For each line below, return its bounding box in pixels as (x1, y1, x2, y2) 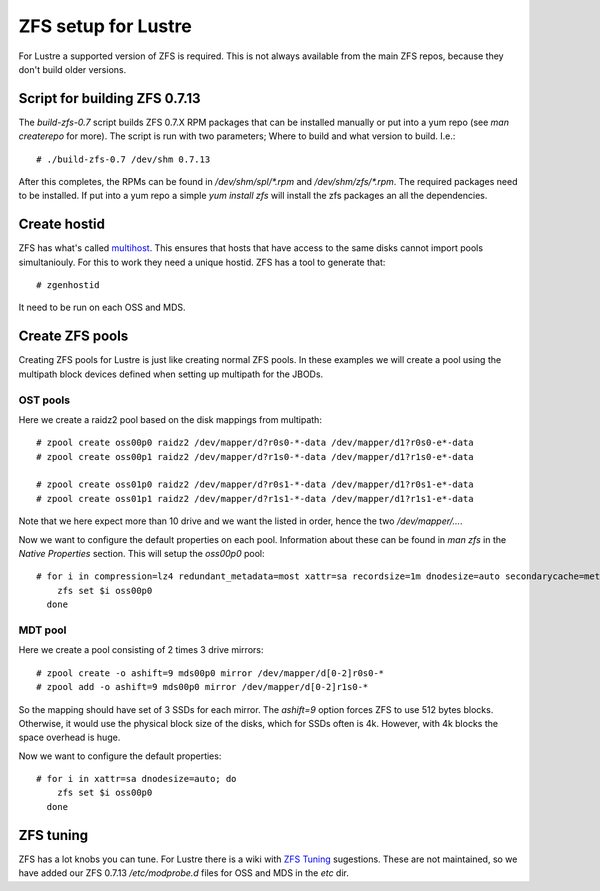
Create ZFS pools (18, 328, 129, 345)
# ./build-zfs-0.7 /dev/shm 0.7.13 (36, 153, 211, 165)
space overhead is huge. (18, 731, 121, 744)
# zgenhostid (36, 280, 100, 291)
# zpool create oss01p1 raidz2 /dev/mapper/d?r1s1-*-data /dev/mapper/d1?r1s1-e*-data (36, 493, 474, 504)
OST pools (18, 393, 70, 407)
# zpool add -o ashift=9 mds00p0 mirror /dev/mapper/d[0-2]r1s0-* (36, 681, 369, 693)
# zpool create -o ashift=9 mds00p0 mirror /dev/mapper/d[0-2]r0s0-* (36, 667, 385, 679)
